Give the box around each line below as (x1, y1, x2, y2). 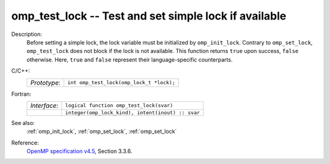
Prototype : (30, 78, 61, 87)
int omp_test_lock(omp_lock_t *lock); (67, 79, 175, 85)
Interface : (30, 101, 59, 110)
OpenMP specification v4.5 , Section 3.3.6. (26, 148, 133, 155)
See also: (11, 119, 35, 126)
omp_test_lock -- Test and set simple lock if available (11, 9, 287, 23)
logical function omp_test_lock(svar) (65, 102, 174, 109)
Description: (11, 30, 42, 38)
